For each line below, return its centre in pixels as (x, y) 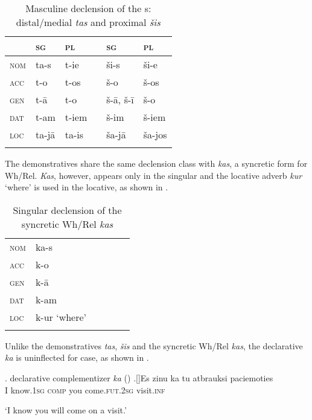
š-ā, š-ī (120, 99)
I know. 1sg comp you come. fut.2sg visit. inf (85, 389)
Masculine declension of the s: (88, 8)
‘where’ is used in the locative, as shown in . (87, 187)
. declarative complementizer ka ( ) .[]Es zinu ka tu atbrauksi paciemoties (139, 377)
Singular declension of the (67, 210)
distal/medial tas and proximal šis (88, 22)
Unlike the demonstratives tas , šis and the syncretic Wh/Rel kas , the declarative (154, 345)
